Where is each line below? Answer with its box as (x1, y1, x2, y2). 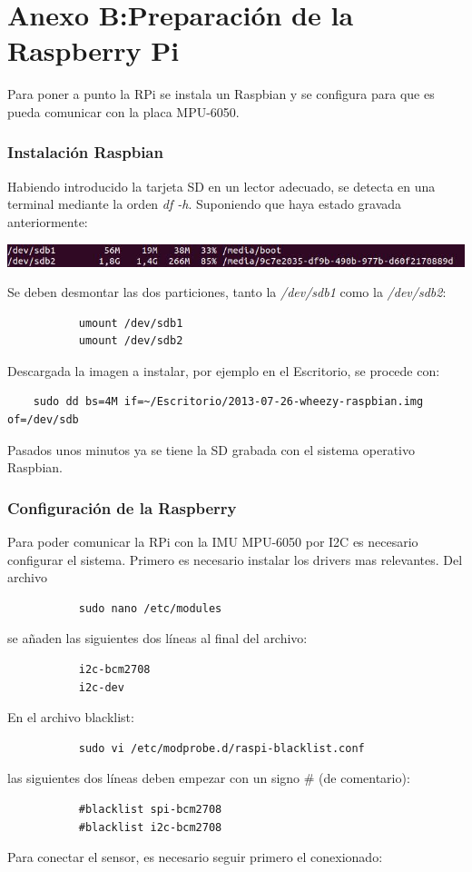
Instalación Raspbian (7, 141, 163, 163)
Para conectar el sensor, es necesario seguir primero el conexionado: (7, 847, 383, 867)
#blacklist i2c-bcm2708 (78, 820, 222, 834)
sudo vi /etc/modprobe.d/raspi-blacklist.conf (78, 741, 365, 755)
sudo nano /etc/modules (78, 601, 222, 615)
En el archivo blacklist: (7, 708, 134, 727)
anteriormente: (7, 212, 88, 231)
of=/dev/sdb (7, 413, 79, 427)
